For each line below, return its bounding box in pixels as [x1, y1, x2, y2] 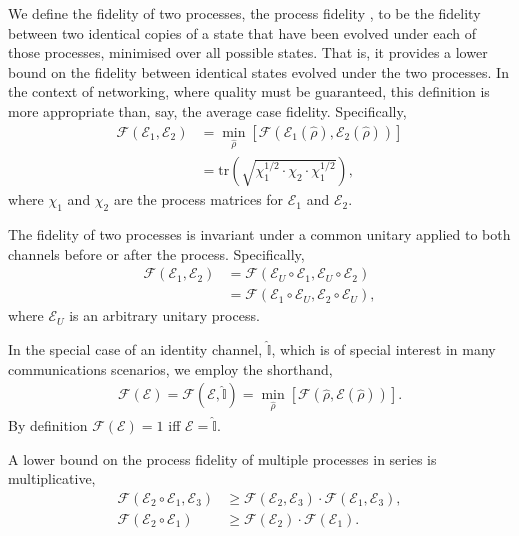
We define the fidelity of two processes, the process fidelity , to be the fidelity [8, 3, 481, 23]
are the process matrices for [113, 189, 284, 210]
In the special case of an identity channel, [8, 339, 263, 360]
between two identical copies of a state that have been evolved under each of [8, 22, 476, 43]
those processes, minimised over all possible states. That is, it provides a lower [8, 42, 488, 63]
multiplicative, [8, 468, 96, 489]
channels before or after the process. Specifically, [8, 243, 305, 264]
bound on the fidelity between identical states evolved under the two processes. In [8, 61, 509, 82]
